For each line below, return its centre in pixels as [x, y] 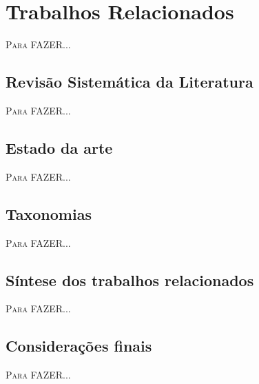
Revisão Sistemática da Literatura [129, 82]
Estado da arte [59, 147]
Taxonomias [49, 213]
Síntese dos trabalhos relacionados [130, 280]
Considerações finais [79, 346]
